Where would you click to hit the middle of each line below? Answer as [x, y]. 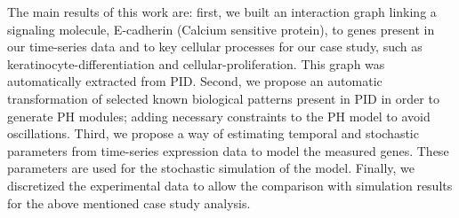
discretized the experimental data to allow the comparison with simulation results [230, 185]
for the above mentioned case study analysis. [129, 202]
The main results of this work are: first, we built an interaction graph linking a [222, 12]
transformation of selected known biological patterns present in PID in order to [223, 98]
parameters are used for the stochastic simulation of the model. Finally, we [211, 168]
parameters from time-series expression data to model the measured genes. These [228, 150]
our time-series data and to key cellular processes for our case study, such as [215, 47]
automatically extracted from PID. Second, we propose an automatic [195, 81]
